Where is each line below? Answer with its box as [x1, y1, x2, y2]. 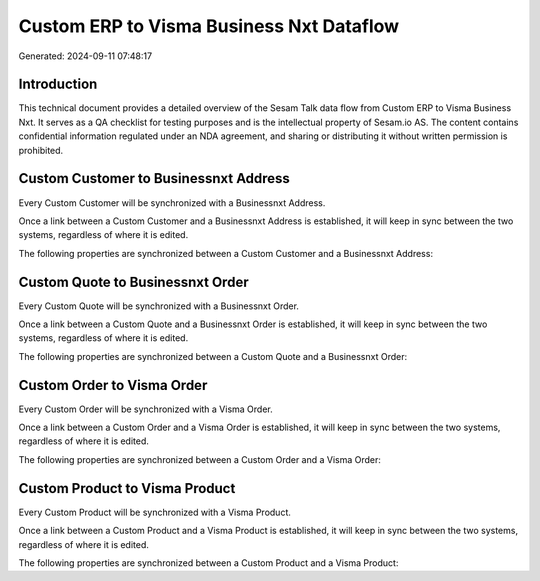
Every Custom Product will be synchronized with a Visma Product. [18, 506, 292, 518]
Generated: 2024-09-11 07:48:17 [18, 50, 153, 62]
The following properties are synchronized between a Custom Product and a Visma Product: [18, 556, 399, 569]
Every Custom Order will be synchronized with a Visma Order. [18, 403, 274, 415]
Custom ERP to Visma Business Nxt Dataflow [18, 15, 400, 37]
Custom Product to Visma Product [18, 480, 236, 497]
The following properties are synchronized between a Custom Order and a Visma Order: [18, 453, 382, 465]
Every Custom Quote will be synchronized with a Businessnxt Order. [18, 300, 300, 312]
